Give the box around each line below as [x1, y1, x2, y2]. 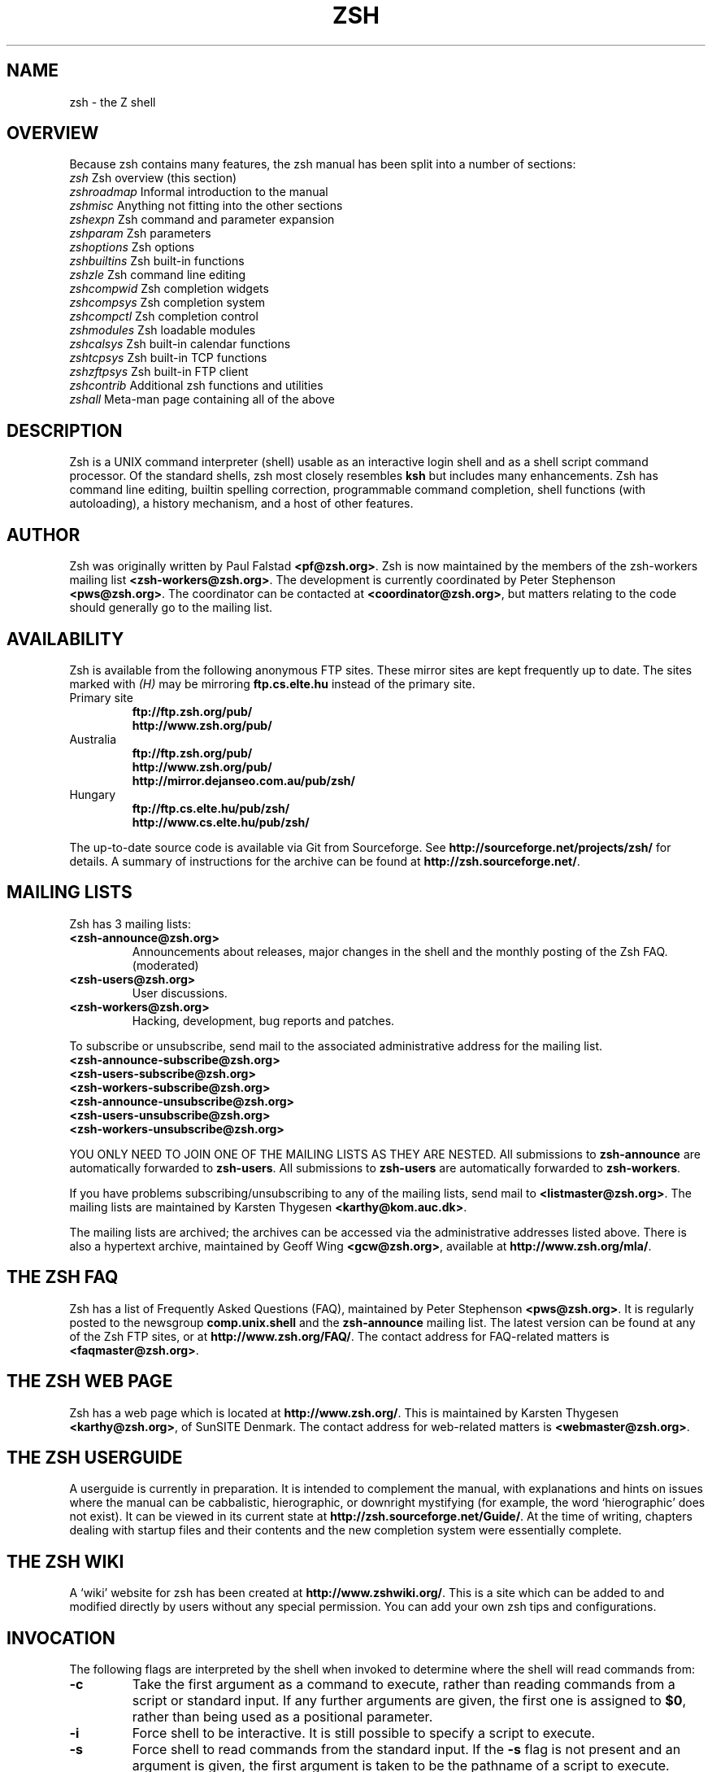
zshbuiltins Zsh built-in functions [69, 254, 245, 268]
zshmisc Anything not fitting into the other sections [69, 199, 343, 213]
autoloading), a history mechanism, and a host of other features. [69, 496, 414, 511]
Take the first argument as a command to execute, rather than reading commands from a [132, 1676, 675, 1693]
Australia [69, 731, 117, 746]
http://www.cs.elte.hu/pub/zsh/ [132, 814, 310, 829]
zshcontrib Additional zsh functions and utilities [69, 378, 323, 393]
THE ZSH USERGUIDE [7, 1447, 183, 1468]
